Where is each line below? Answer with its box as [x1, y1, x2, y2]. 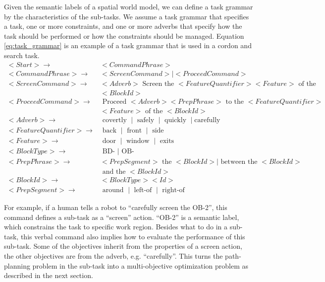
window [126, 137, 150, 144]
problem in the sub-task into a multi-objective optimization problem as [32, 260, 249, 271]
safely [137, 116, 155, 124]
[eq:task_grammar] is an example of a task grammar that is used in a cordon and [4, 40, 252, 51]
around [102, 186, 124, 194]
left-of [134, 186, 152, 194]
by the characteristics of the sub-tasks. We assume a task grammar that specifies [4, 11, 249, 21]
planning [4, 260, 30, 271]
